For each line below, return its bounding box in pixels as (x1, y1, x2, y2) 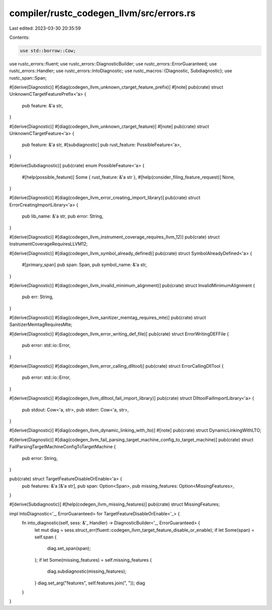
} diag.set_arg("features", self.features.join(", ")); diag (34, 580, 146, 586)
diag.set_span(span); (47, 546, 91, 552)
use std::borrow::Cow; (20, 48, 76, 53)
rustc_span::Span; (9, 75, 47, 81)
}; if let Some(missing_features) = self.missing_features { (34, 557, 152, 563)
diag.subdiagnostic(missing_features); (47, 568, 127, 574)
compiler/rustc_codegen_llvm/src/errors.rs (9, 8, 196, 19)
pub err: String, (22, 294, 54, 300)
